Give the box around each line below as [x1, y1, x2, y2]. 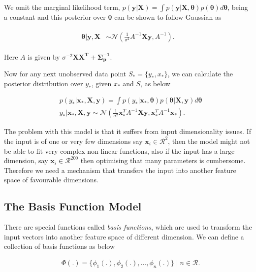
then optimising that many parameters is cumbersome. [80, 155, 246, 166]
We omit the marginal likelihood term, [4, 2, 120, 12]
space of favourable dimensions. [4, 174, 98, 185]
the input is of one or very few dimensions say [4, 136, 143, 146]
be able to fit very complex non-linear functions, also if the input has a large [4, 145, 235, 156]
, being [227, 2, 248, 12]
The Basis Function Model [4, 199, 142, 214]
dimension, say [4, 155, 48, 166]
